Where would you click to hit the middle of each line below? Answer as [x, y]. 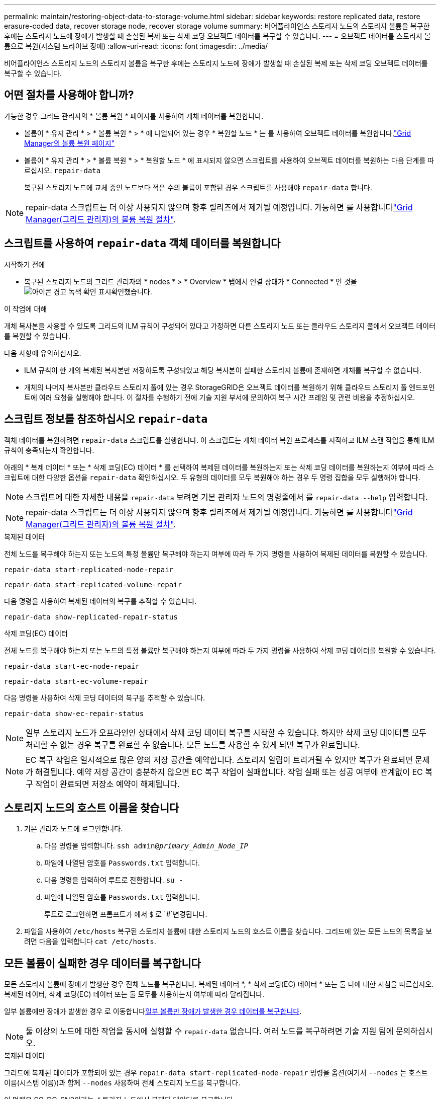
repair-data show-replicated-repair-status [91, 617]
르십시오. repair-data [63, 170]
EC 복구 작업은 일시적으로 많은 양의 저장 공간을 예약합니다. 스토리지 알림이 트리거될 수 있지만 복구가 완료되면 [219, 760]
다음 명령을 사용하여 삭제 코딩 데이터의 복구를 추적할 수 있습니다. [105, 697]
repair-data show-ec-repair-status [74, 713]
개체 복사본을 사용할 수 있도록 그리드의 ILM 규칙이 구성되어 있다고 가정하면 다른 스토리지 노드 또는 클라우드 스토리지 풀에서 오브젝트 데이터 [220, 326]
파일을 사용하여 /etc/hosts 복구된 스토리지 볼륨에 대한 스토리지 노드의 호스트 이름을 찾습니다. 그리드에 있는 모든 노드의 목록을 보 [228, 931]
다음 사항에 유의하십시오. [43, 353]
